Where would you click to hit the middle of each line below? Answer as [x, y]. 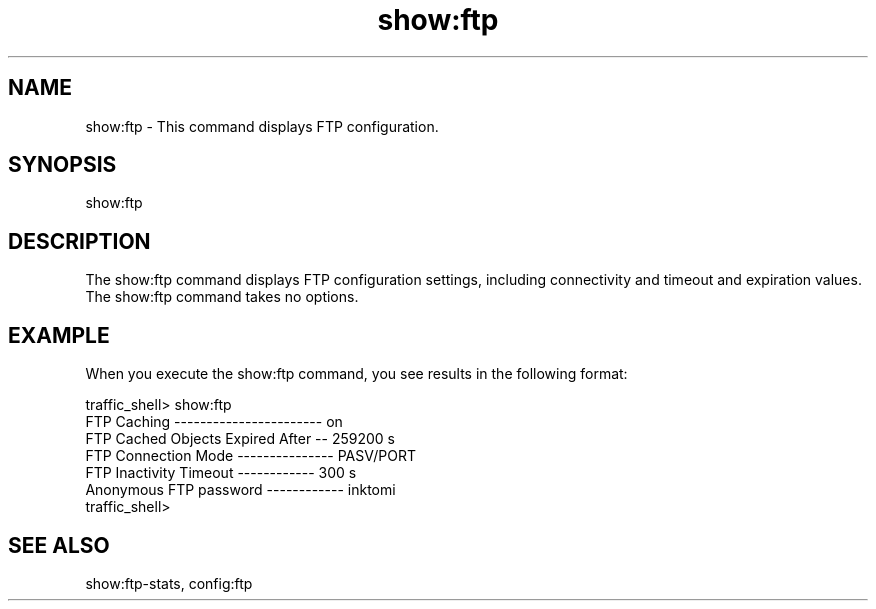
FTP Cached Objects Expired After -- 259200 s [240, 439]
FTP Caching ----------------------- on [214, 422]
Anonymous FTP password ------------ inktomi [240, 490]
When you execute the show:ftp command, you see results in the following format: [356, 374]
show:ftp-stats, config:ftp [169, 583]
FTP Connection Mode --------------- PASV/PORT [250, 456]
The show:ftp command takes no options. [222, 297]
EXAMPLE [59, 335]
